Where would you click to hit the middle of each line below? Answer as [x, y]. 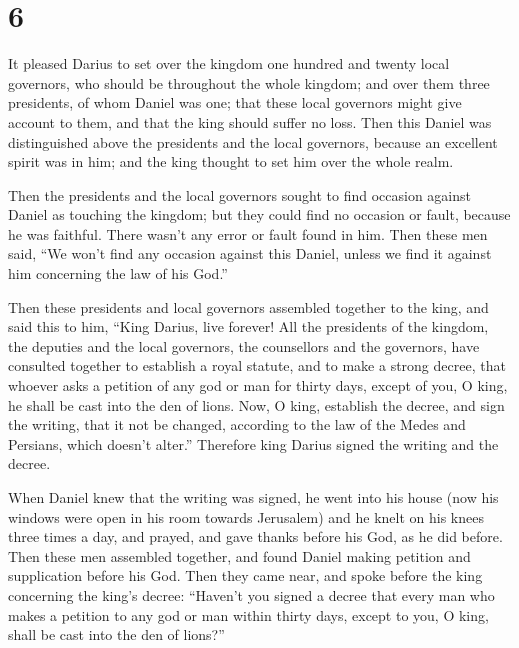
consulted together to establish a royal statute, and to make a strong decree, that [257, 365]
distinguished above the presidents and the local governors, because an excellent [253, 141]
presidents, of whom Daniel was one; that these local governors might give [235, 102]
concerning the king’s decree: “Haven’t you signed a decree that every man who [251, 594]
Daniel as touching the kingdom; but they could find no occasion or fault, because [259, 214]
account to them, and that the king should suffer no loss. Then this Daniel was [250, 121]
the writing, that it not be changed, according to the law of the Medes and [237, 424]
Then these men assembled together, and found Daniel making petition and [239, 555]
